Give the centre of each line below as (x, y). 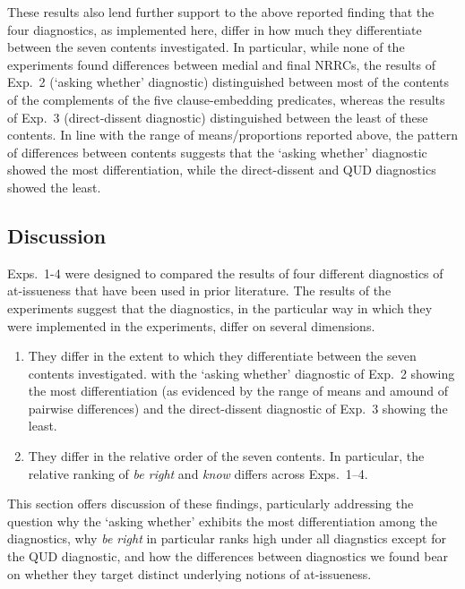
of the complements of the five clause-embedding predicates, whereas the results (226, 99)
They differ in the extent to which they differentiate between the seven (222, 356)
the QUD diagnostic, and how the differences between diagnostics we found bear (228, 556)
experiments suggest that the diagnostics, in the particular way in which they (220, 307)
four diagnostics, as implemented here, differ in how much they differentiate (215, 29)
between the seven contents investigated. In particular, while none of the (206, 47)
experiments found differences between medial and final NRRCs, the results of (222, 64)
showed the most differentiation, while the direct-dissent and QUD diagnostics (222, 170)
